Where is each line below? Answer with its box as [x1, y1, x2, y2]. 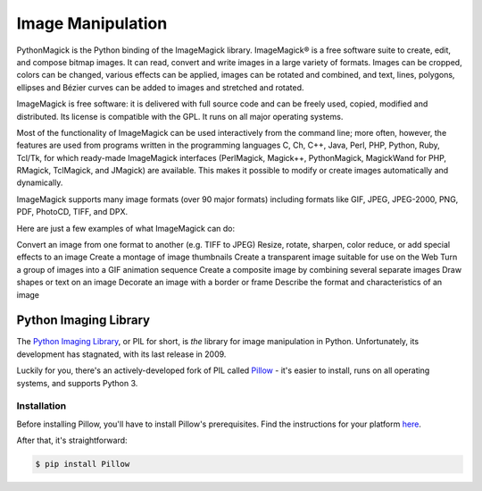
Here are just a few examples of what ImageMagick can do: [16, 223, 236, 233]
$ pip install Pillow [35, 459, 130, 470]
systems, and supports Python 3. [16, 377, 138, 388]
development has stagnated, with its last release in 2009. [16, 349, 227, 360]
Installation [16, 400, 67, 412]
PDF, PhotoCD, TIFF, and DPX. [16, 207, 129, 217]
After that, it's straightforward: [16, 435, 129, 446]
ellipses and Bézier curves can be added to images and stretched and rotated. [16, 81, 304, 93]
